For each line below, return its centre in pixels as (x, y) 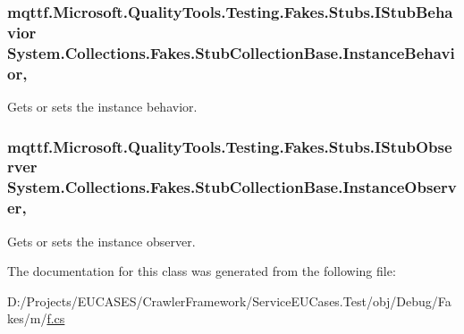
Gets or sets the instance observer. (101, 241)
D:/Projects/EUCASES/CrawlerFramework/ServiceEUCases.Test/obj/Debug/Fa (229, 301)
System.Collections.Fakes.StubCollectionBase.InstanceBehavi (231, 52)
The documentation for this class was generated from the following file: (202, 271)
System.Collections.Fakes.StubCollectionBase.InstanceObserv (232, 187)
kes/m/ (27, 318)
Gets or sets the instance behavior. (102, 106)
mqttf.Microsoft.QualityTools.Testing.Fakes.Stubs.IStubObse (230, 146)
